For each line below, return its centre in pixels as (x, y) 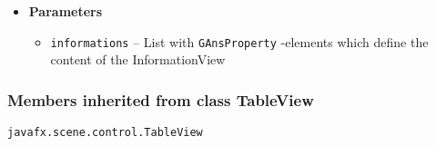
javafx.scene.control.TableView (105, 133)
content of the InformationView (138, 59)
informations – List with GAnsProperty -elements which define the (239, 41)
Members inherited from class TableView (161, 99)
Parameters (66, 11)
